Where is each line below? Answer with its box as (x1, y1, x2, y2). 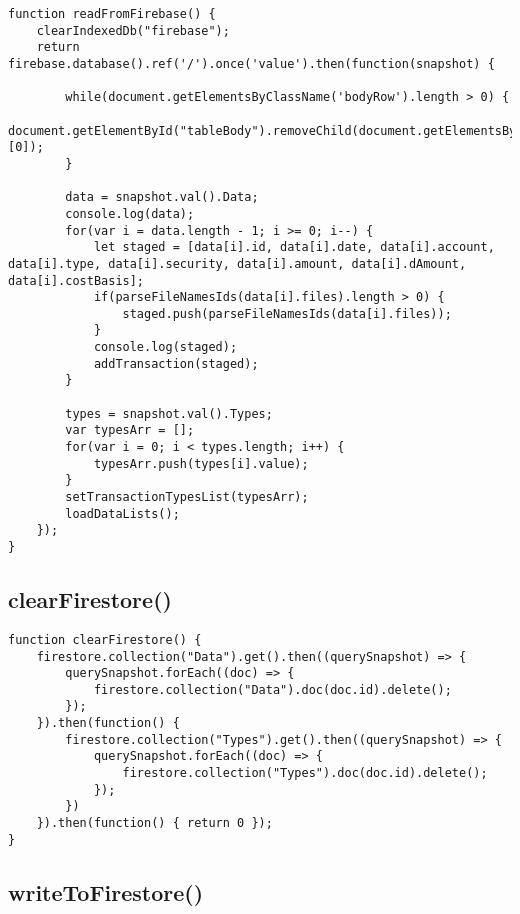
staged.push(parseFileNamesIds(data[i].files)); (122, 306, 452, 321)
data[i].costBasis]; (8, 273, 145, 288)
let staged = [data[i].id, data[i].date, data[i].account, (93, 240, 495, 255)
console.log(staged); (93, 340, 238, 355)
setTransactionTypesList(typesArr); (65, 490, 309, 505)
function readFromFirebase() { (8, 7, 216, 21)
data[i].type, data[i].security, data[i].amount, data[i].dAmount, (8, 256, 467, 271)
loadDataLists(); (65, 506, 180, 521)
